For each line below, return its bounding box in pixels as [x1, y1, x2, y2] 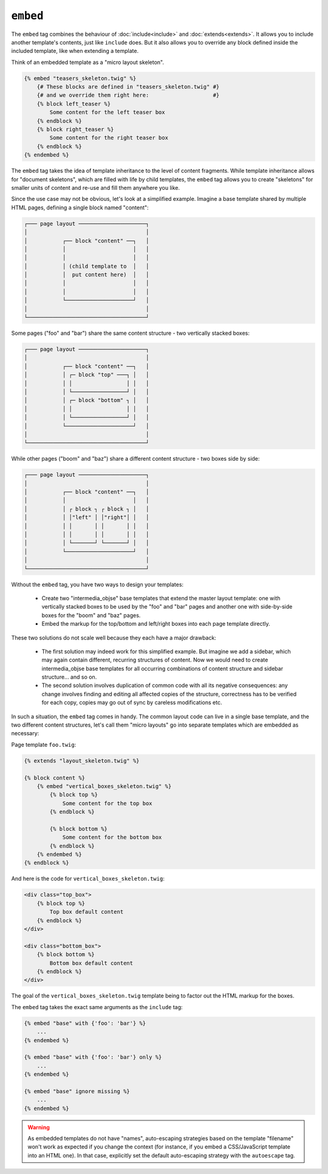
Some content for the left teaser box [49, 109, 165, 116]
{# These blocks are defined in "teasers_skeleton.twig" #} [36, 83, 220, 91]
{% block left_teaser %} [36, 100, 111, 107]
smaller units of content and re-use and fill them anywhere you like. [11, 184, 180, 191]
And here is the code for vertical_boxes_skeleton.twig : [11, 875, 165, 882]
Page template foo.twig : [11, 741, 77, 748]
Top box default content [49, 909, 124, 915]
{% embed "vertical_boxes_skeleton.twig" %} [36, 783, 172, 789]
